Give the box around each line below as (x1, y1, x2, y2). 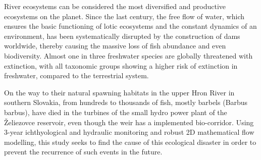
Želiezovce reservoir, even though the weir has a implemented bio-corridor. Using (4, 117, 254, 127)
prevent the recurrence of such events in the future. (4, 146, 163, 157)
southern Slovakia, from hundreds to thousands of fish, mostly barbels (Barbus (4, 97, 248, 108)
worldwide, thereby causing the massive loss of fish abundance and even (4, 40, 226, 51)
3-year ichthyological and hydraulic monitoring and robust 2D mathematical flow (4, 127, 254, 137)
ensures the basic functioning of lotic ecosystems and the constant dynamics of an (4, 21, 257, 31)
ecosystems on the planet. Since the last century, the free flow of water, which (4, 11, 244, 21)
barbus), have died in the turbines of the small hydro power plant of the (4, 106, 227, 117)
